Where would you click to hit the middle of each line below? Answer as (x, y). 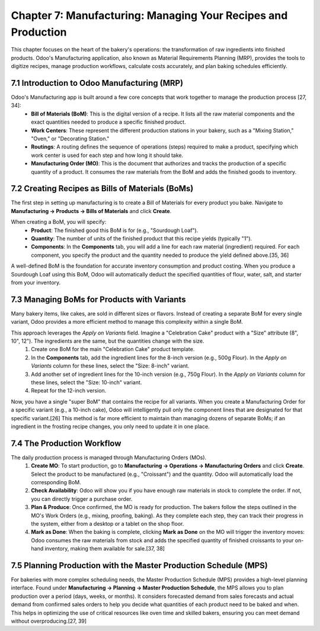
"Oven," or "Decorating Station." (70, 139)
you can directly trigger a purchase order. (82, 499)
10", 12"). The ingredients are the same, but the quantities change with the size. (108, 341)
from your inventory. (36, 282)
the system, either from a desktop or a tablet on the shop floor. (108, 523)
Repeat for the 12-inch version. (69, 391)
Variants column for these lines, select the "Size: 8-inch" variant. (110, 366)
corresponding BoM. (56, 482)
